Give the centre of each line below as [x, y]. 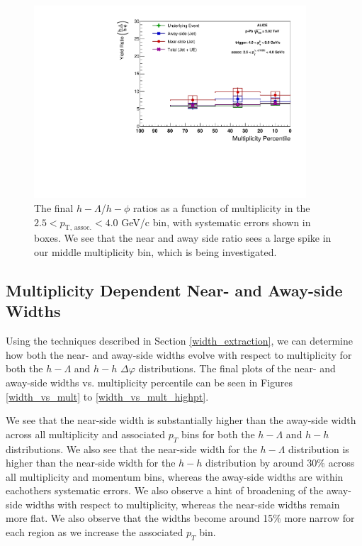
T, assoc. [78, 228]
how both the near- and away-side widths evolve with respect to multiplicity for [179, 354]
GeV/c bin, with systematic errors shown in [216, 222]
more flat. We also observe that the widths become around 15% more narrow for [180, 518]
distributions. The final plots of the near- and [237, 368]
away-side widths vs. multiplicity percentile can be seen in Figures [149, 382]
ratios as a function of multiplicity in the [222, 207]
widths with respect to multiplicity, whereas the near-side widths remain [183, 504]
